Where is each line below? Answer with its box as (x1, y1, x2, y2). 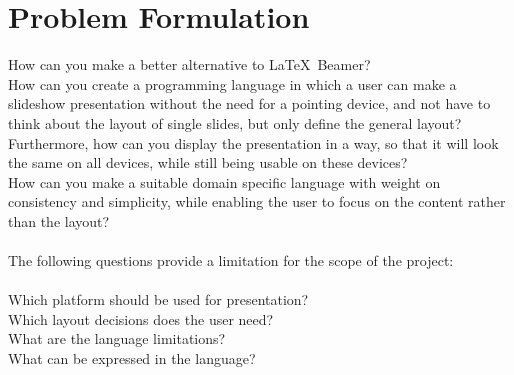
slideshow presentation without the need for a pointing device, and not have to (8, 93, 491, 114)
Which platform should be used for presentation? (8, 289, 309, 310)
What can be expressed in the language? (8, 348, 256, 369)
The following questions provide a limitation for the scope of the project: (8, 250, 454, 271)
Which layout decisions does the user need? (8, 308, 274, 329)
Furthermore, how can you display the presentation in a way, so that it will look (8, 132, 499, 153)
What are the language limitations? (8, 328, 226, 349)
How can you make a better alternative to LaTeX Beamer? (8, 54, 371, 75)
